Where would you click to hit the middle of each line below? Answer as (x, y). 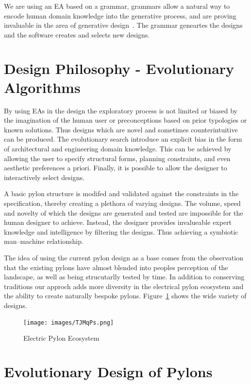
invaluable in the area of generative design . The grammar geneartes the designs (123, 25)
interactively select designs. (44, 177)
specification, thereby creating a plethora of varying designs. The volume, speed (122, 203)
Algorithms (42, 87)
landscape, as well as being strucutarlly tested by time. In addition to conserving (124, 277)
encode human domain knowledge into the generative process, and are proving (120, 15)
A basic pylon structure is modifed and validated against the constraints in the (121, 193)
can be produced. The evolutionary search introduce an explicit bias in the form (123, 139)
